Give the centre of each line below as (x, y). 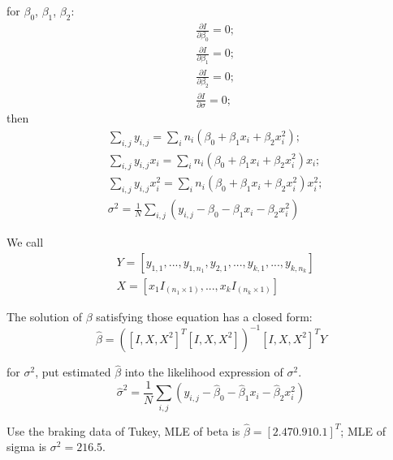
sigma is (27, 447)
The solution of (45, 316)
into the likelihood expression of (204, 372)
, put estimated (73, 372)
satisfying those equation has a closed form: (204, 316)
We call (25, 242)
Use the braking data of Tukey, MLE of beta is (123, 430)
